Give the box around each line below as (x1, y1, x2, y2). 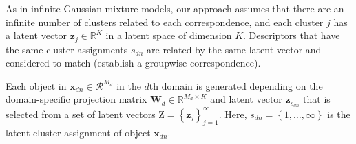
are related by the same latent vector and (147, 42, 322, 56)
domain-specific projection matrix (6, 92, 147, 106)
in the (116, 78, 141, 93)
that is (303, 92, 331, 106)
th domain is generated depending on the (149, 78, 323, 93)
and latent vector (210, 92, 282, 106)
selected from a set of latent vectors (6, 106, 156, 121)
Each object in (6, 78, 67, 93)
